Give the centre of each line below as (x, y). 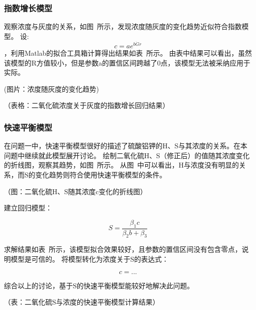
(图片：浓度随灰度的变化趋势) (51, 88)
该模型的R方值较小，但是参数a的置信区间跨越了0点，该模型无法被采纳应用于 (127, 62)
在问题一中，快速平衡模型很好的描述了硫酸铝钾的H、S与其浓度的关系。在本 (126, 146)
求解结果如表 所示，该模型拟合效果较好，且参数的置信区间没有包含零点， (123, 249)
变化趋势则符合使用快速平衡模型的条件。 (101, 175)
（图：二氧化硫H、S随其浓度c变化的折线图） (76, 191)
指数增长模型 (28, 8)
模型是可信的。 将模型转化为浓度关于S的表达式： (90, 259)
